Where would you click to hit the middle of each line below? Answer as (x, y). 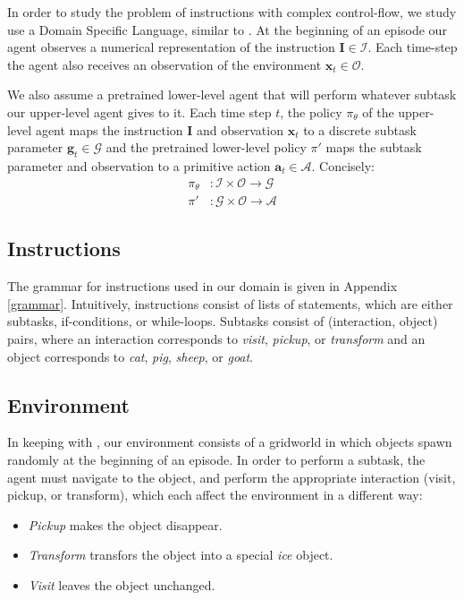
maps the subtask (374, 147)
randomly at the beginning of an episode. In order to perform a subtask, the (216, 460)
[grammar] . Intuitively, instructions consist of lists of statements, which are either (230, 303)
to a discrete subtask (360, 129)
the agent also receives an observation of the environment (165, 64)
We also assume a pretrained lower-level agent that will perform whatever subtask (232, 94)
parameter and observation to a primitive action (139, 165)
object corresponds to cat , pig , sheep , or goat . (131, 356)
